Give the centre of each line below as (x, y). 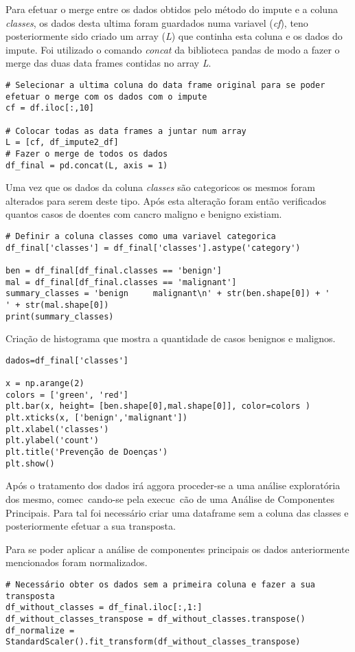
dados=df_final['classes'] (67, 360)
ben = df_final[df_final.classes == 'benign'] (114, 270)
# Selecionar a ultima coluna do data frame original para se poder (165, 85)
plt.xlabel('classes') (57, 429)
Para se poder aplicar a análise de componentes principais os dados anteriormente (177, 549)
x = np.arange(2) (45, 384)
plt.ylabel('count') (53, 441)
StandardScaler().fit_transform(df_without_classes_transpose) (153, 642)
